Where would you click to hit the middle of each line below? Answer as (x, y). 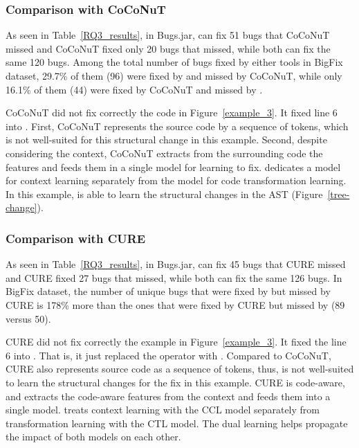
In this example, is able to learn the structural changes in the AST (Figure (164, 194)
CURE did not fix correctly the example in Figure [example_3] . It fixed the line (176, 342)
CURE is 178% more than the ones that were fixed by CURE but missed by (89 (175, 304)
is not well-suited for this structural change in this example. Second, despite (166, 140)
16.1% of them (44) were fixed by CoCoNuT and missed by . (134, 89)
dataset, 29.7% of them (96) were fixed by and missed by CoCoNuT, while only (174, 75)
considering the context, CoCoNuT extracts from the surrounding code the (164, 153)
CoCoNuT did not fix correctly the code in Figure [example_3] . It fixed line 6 (172, 113)
